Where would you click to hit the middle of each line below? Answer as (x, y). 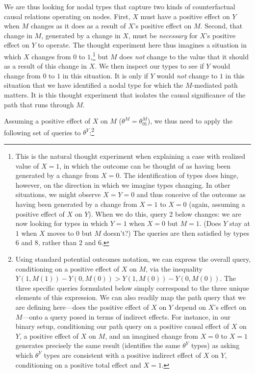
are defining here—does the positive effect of (82, 307)
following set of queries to (42, 132)
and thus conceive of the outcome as (191, 194)
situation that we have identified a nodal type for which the (94, 85)
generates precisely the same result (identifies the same (98, 345)
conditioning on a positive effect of (67, 268)
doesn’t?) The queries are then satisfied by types (176, 233)
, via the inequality (174, 268)
